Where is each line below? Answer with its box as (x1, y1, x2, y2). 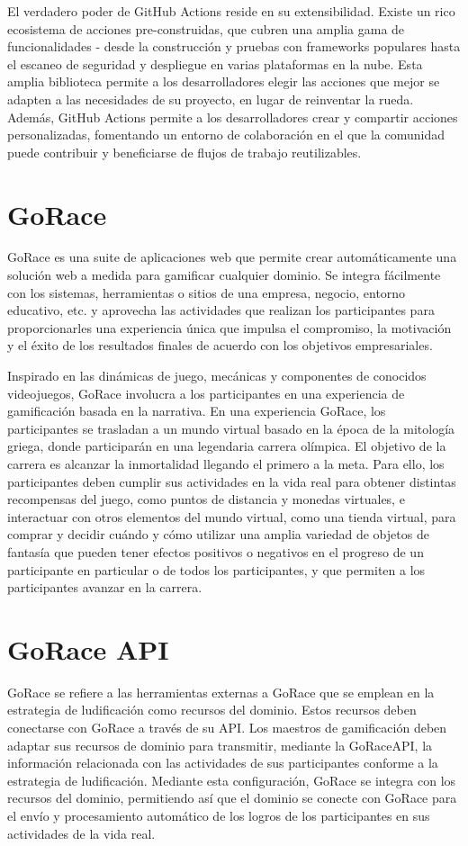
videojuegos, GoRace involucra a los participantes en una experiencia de (7, 383, 405, 402)
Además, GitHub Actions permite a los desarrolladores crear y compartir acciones (7, 107, 458, 126)
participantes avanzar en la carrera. (7, 578, 202, 597)
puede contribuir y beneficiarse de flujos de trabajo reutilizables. (7, 142, 362, 161)
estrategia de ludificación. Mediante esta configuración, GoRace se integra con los (7, 770, 456, 789)
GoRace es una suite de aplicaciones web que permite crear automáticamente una (7, 247, 457, 266)
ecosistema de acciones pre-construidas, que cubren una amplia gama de (7, 19, 405, 38)
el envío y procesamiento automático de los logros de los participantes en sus (7, 806, 430, 825)
